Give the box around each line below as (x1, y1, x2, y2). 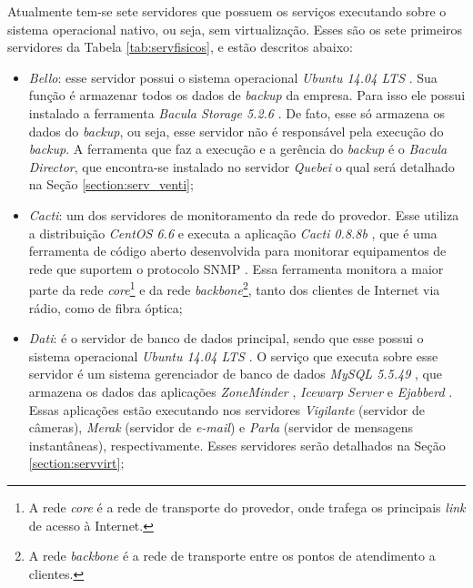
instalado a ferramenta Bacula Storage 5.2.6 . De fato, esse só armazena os (28, 103, 445, 122)
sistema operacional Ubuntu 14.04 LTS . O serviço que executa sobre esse (28, 346, 438, 365)
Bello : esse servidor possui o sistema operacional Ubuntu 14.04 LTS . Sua (28, 67, 438, 86)
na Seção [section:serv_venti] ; (28, 175, 194, 194)
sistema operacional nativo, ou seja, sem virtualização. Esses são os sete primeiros (7, 19, 463, 38)
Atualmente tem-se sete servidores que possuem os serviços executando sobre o (7, 2, 447, 20)
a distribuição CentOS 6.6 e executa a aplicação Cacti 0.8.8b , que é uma (28, 223, 438, 242)
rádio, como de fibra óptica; (28, 298, 183, 317)
